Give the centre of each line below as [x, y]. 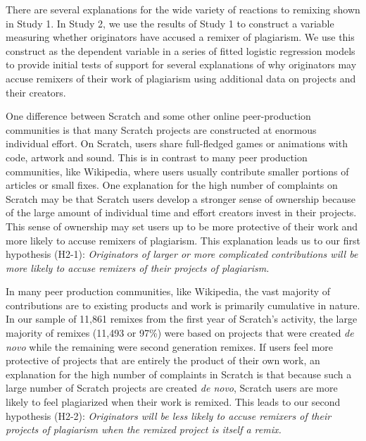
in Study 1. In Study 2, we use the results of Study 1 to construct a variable [170, 23]
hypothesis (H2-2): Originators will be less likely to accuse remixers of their [169, 415]
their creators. [36, 92]
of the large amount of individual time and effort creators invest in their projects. [181, 212]
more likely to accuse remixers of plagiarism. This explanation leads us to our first [183, 240]
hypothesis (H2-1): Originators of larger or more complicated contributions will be [182, 254]
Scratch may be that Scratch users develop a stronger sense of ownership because [181, 198]
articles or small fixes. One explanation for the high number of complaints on [172, 185]
